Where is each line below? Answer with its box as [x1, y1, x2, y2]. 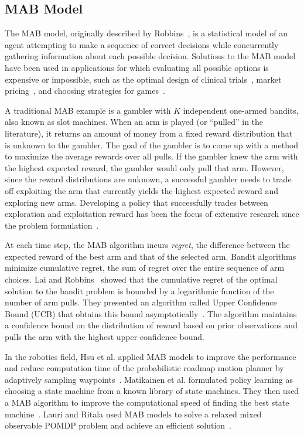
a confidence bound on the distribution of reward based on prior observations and [5, 319, 298, 331]
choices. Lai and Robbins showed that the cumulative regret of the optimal [5, 273, 278, 286]
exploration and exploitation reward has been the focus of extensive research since [5, 208, 299, 220]
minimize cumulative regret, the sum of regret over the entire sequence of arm [5, 261, 285, 274]
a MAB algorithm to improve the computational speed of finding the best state [5, 396, 289, 409]
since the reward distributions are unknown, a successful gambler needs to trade [5, 173, 292, 185]
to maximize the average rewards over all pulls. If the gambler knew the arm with [5, 150, 298, 162]
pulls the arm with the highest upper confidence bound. [5, 331, 204, 343]
